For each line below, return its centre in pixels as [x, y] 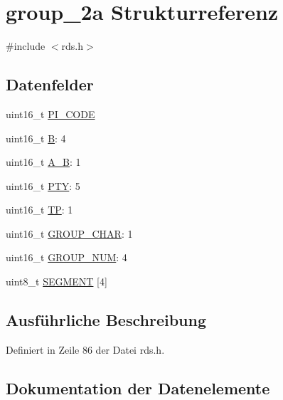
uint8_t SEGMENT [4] [57, 281]
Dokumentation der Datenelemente [138, 388]
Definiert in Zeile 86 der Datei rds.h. [85, 349]
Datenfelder [50, 84]
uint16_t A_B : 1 [43, 162]
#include [26, 46]
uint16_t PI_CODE [50, 114]
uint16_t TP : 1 [39, 210]
